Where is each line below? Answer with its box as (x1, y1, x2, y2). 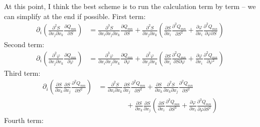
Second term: (4, 39, 45, 50)
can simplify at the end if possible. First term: (4, 11, 146, 21)
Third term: (4, 67, 41, 78)
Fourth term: (4, 114, 44, 125)
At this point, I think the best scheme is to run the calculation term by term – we (4, 1, 256, 11)
